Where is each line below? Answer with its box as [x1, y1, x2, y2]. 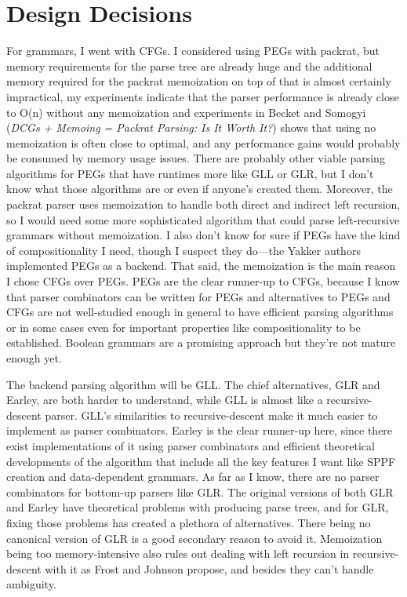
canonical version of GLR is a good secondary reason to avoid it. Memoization [6, 530, 383, 546]
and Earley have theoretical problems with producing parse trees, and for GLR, [6, 499, 389, 515]
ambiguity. [6, 576, 56, 592]
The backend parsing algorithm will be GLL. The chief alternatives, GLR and [6, 376, 380, 392]
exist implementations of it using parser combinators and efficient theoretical [6, 437, 375, 453]
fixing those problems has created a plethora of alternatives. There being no [6, 514, 371, 530]
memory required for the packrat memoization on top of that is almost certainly [6, 73, 391, 89]
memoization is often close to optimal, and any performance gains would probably [6, 134, 401, 151]
